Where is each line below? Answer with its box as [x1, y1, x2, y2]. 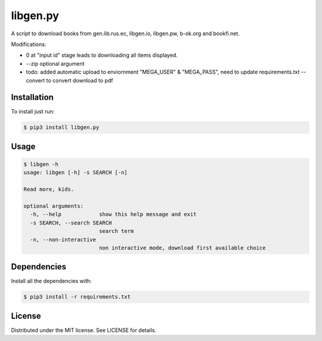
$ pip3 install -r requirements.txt [23, 293, 131, 300]
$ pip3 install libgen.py [23, 124, 100, 131]
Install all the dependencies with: [11, 278, 92, 285]
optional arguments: [23, 202, 83, 209]
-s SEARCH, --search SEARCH [30, 219, 112, 226]
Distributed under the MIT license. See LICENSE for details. [11, 326, 157, 334]
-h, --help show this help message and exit [30, 211, 197, 218]
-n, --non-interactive [30, 236, 97, 243]
